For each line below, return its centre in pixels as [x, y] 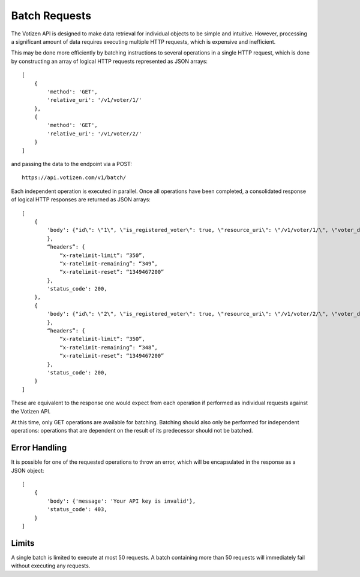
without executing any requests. [51, 566]
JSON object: [28, 470]
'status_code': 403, [77, 510]
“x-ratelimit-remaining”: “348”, [109, 347]
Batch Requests [51, 16]
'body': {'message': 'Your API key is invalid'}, [121, 501]
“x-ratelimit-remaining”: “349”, [109, 263]
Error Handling [39, 448]
